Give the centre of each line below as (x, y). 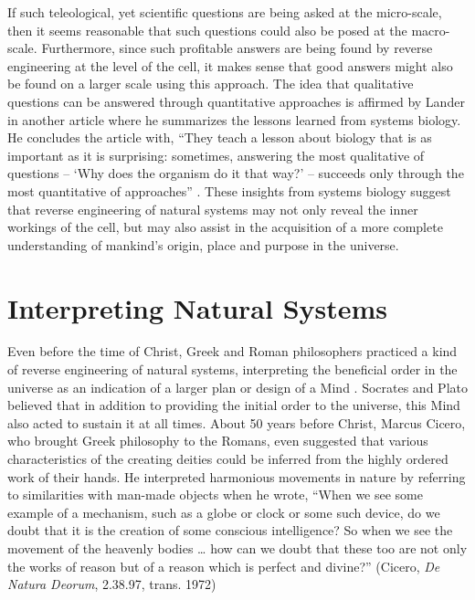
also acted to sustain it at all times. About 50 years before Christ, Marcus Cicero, (237, 422)
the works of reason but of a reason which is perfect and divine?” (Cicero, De (224, 566)
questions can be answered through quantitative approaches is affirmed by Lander (236, 101)
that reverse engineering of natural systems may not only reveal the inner (213, 209)
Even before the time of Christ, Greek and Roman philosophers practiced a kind (232, 351)
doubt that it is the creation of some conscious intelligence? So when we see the (230, 530)
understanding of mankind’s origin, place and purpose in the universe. (203, 244)
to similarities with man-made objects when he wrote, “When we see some (215, 495)
